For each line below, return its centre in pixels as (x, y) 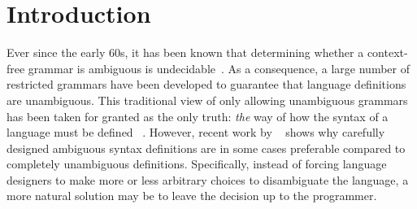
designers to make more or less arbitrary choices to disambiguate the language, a (208, 179)
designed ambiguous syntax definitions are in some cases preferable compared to (206, 148)
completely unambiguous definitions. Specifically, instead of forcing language (197, 164)
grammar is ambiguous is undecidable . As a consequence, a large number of (219, 68)
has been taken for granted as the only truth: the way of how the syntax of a (198, 116)
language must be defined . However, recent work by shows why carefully (196, 132)
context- (387, 52)
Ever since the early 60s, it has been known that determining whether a (185, 52)
